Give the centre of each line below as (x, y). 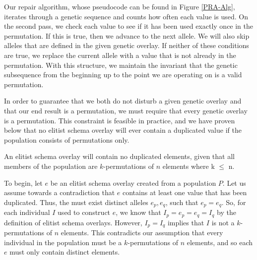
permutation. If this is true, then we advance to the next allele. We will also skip (127, 35)
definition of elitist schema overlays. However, (73, 222)
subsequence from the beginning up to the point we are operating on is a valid (123, 75)
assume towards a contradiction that (60, 192)
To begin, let (23, 182)
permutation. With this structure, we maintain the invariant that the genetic (121, 65)
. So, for (234, 202)
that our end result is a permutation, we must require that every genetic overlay (126, 110)
